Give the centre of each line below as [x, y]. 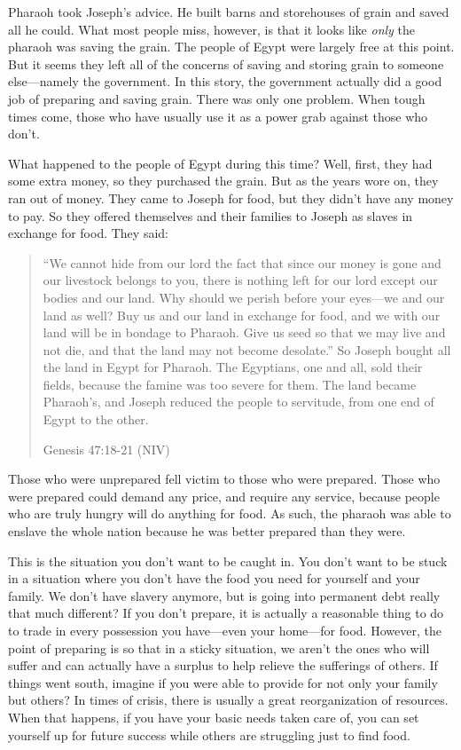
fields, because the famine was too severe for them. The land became [230, 384]
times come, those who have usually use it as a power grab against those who [218, 116]
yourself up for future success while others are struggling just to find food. [209, 734]
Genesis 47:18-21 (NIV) [106, 449]
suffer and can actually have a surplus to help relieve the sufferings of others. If [223, 665]
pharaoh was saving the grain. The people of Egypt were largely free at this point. [231, 47]
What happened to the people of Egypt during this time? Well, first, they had [220, 163]
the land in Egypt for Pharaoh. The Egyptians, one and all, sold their [233, 367]
